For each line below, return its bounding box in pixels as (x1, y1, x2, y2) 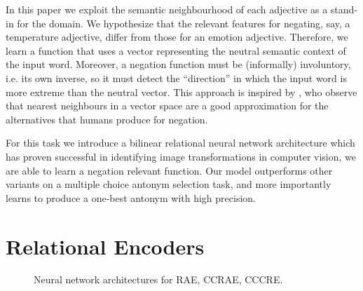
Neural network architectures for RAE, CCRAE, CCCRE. (34, 272, 283, 287)
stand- (330, 2, 358, 16)
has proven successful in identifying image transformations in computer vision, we (6, 149, 357, 163)
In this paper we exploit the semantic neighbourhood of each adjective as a (6, 2, 328, 16)
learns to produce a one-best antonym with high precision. (6, 190, 256, 205)
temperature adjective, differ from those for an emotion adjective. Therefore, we (6, 29, 348, 44)
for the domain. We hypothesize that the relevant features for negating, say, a (17, 15, 350, 30)
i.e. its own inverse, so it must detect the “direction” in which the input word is (6, 70, 347, 85)
